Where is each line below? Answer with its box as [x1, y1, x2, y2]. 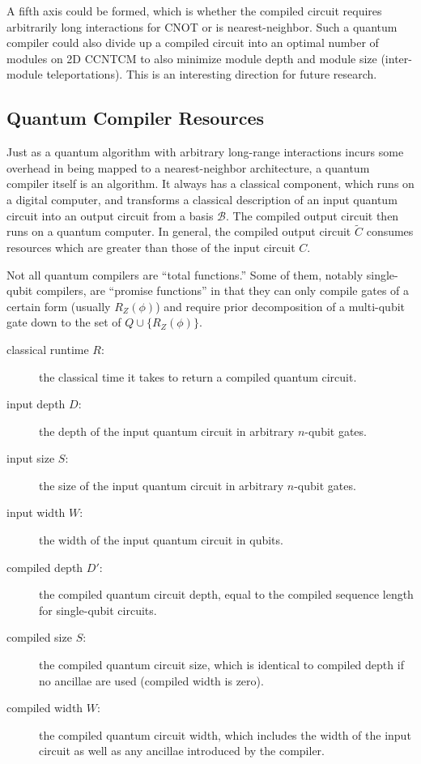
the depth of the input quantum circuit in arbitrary [39, 422, 295, 439]
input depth [6, 395, 66, 412]
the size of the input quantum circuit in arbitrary [39, 476, 284, 493]
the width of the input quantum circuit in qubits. [39, 531, 283, 548]
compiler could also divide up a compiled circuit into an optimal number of [6, 34, 379, 51]
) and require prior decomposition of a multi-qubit [155, 297, 406, 314]
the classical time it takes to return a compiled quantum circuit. [39, 368, 357, 385]
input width [6, 504, 66, 521]
